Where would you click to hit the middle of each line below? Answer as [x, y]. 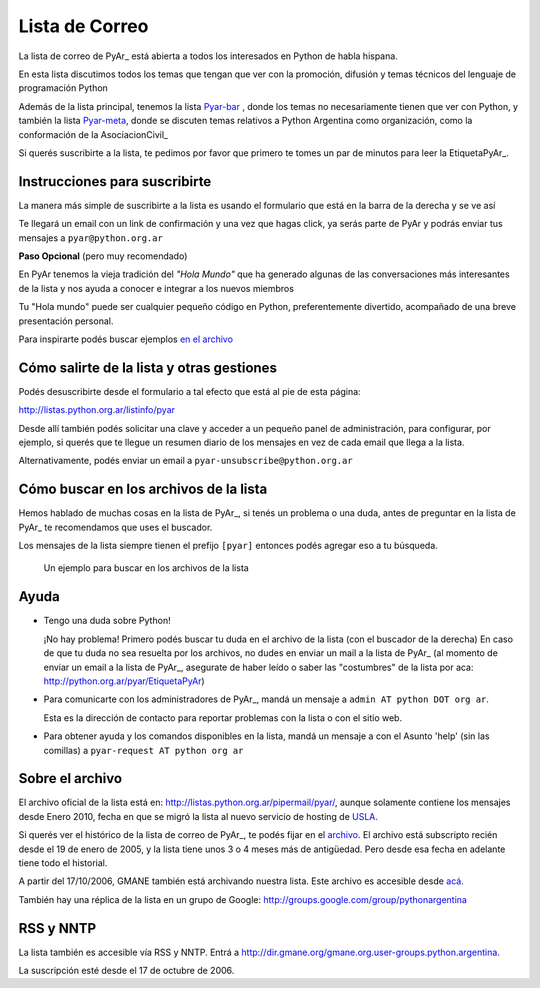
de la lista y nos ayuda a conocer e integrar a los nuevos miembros [156, 288]
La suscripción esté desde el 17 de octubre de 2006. [126, 971]
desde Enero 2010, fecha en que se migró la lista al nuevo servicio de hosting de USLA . [198, 816]
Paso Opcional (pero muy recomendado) [103, 256]
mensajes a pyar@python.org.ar [91, 237]
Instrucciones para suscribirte [115, 181]
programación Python [63, 88]
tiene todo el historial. [63, 862]
